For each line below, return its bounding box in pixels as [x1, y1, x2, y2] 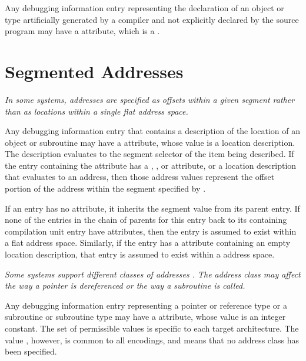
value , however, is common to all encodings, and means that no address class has [5, 333, 299, 346]
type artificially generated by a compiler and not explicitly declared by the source [5, 13, 299, 25]
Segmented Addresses [5, 59, 184, 83]
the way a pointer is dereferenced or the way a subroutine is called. [5, 279, 245, 292]
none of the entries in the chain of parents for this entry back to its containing [5, 213, 287, 226]
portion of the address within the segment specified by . [5, 182, 206, 195]
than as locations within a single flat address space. [5, 105, 188, 117]
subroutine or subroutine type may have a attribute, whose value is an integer [5, 310, 286, 323]
